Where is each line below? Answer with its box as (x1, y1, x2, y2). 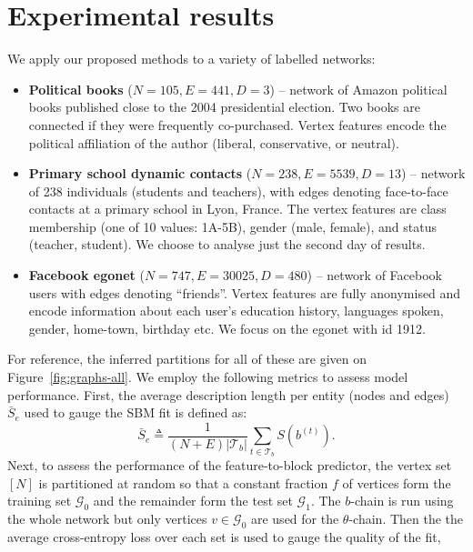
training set (7, 491, 72, 510)
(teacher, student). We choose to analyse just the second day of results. (28, 235, 426, 254)
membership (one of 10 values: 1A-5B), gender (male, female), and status (28, 216, 437, 236)
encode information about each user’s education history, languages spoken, (28, 301, 444, 320)
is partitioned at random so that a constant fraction (38, 473, 328, 492)
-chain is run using (350, 491, 454, 510)
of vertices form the (342, 473, 451, 492)
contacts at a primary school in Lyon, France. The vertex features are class (28, 199, 447, 218)
